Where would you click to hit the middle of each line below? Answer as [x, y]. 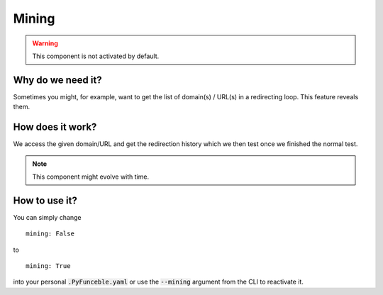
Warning [45, 43]
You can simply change [47, 217]
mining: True [48, 266]
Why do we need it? [57, 80]
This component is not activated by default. [96, 56]
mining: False [50, 234]
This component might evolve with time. [91, 177]
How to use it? [45, 200]
